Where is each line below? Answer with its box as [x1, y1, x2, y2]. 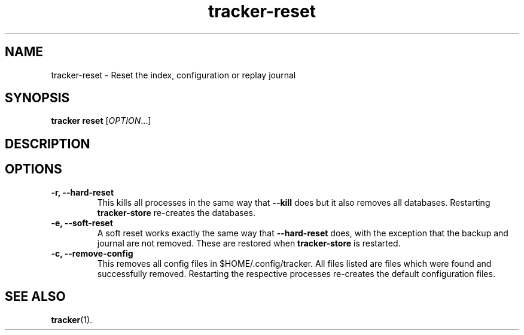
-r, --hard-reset [51, 187, 114, 197]
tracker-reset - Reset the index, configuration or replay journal [51, 69, 296, 80]
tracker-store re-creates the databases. [97, 207, 255, 218]
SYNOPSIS [5, 90, 70, 106]
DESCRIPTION [5, 136, 90, 151]
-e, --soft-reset [51, 217, 113, 228]
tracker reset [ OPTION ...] [51, 115, 151, 126]
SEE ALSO [5, 289, 66, 304]
